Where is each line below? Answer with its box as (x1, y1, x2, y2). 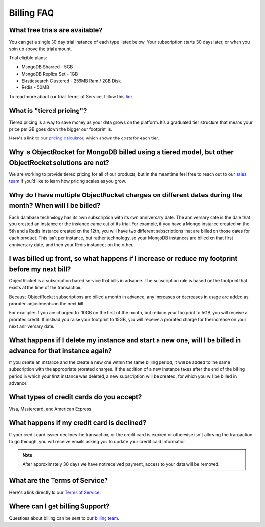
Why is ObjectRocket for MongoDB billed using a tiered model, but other (9, 148, 234, 157)
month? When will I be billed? (9, 201, 101, 210)
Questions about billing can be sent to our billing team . (9, 515, 120, 521)
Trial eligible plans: (9, 55, 47, 61)
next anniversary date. (9, 323, 54, 329)
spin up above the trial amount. (9, 46, 72, 52)
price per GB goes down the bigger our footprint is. (9, 126, 113, 132)
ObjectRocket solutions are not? (9, 158, 109, 166)
